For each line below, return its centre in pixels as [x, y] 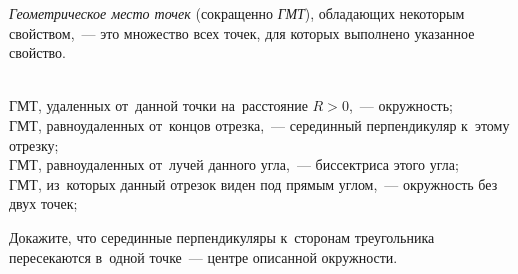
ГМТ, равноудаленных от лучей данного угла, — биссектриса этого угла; [234, 164]
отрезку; [34, 144]
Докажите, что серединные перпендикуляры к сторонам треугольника [222, 236]
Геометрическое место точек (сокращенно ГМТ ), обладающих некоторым [237, 13]
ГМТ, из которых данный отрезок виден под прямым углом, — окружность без [253, 183]
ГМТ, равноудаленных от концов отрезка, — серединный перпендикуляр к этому [259, 124]
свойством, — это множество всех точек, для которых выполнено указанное [242, 32]
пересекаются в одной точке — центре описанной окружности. [203, 256]
